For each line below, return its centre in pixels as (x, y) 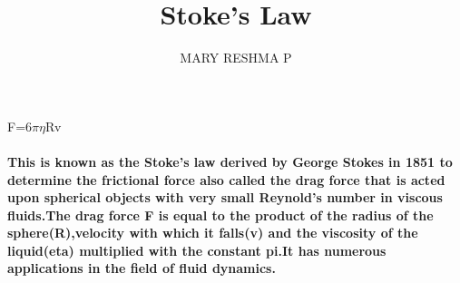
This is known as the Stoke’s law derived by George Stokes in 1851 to (230, 161)
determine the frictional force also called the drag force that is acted (226, 179)
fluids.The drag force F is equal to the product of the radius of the (220, 215)
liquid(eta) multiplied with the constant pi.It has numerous (197, 250)
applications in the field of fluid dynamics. (142, 268)
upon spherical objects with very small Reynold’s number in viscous (225, 197)
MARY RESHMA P (236, 58)
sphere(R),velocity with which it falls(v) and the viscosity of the (213, 233)
